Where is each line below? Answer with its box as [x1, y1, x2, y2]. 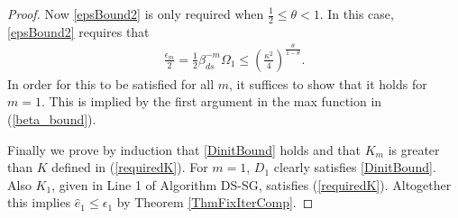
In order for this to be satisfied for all [7, 74, 215, 93]
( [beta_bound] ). [7, 110, 96, 128]
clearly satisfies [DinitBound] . [273, 158, 436, 177]
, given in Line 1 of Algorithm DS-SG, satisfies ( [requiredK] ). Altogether [51, 175, 452, 194]
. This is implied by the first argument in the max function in [41, 92, 382, 111]
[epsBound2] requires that [7, 22, 150, 41]
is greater [388, 140, 440, 159]
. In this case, [319, 5, 394, 23]
